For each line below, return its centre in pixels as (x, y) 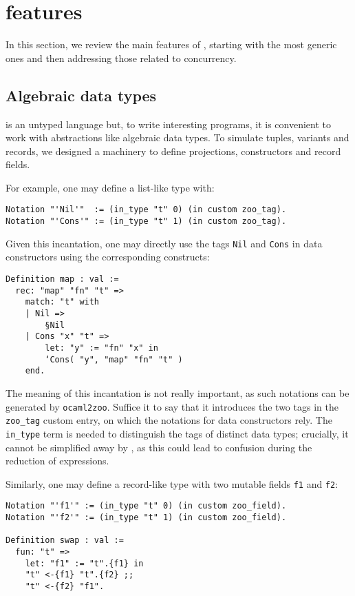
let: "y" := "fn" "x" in (101, 348)
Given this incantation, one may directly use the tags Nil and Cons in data (164, 243)
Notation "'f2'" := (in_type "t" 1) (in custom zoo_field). (146, 518)
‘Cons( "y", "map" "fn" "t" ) (114, 359)
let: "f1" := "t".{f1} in (84, 563)
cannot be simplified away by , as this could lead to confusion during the (159, 447)
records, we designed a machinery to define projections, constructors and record (173, 151)
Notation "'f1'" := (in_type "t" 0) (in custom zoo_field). (146, 506)
